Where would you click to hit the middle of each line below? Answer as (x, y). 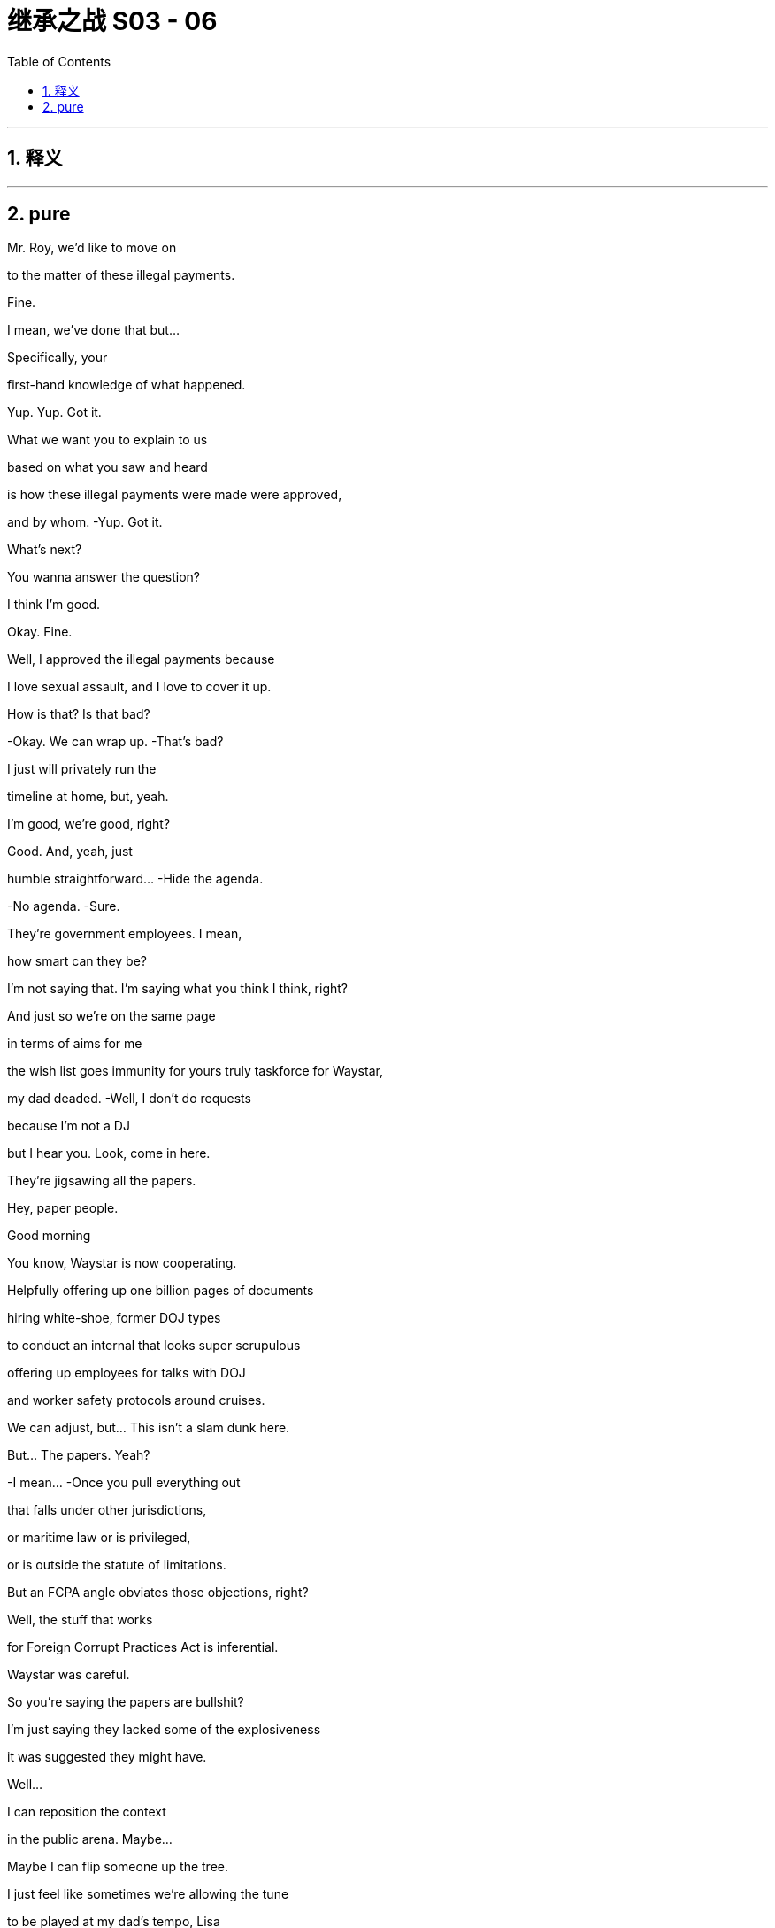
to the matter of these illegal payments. (121, 275)
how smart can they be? (77, 961)
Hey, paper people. (63, 1208)
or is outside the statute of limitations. (117, 1565)
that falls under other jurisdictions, (107, 1510)
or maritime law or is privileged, (99, 1538)
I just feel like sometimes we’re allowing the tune (148, 1894)
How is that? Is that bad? (79, 714)
